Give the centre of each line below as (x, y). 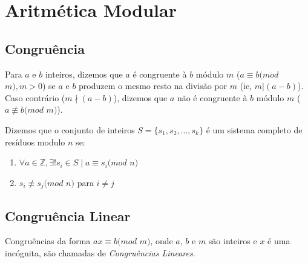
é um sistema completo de (254, 129)
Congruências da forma (48, 241)
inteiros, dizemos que (84, 74)
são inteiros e (233, 241)
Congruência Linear (68, 215)
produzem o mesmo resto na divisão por (153, 86)
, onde (162, 241)
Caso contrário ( (35, 97)
